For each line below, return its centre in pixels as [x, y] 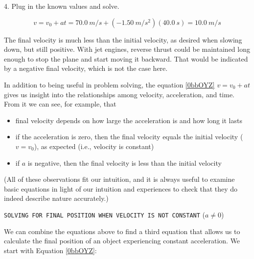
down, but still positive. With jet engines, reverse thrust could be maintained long [127, 49]
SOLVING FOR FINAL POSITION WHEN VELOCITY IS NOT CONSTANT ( [105, 214]
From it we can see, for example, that [60, 104]
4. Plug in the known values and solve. [62, 6]
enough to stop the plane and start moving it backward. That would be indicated [126, 58]
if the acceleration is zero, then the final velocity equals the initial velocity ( [129, 137]
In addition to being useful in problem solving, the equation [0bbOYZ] [109, 84]
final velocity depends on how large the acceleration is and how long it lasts [129, 120]
